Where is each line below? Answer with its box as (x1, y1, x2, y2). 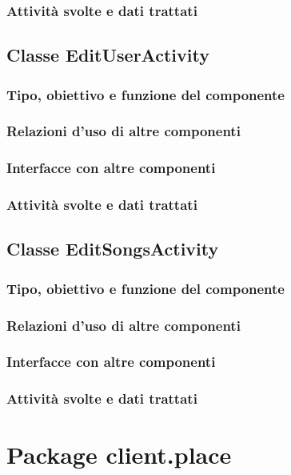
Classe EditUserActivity (6, 42, 209, 67)
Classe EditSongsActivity (6, 236, 219, 261)
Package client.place (6, 438, 232, 471)
